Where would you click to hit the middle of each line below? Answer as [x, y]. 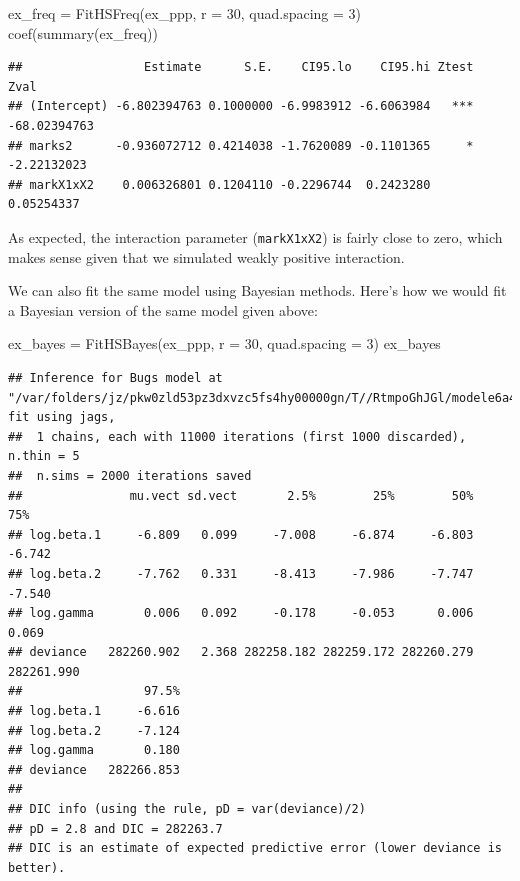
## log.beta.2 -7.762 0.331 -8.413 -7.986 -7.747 [241, 573]
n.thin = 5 [44, 456]
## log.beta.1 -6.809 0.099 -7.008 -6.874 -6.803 [241, 534]
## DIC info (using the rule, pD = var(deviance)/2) [187, 809]
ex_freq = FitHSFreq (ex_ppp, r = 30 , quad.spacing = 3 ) [185, 13]
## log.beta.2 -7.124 [94, 730]
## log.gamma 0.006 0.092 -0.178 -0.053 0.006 [241, 613]
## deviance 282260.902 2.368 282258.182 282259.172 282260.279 [241, 652]
